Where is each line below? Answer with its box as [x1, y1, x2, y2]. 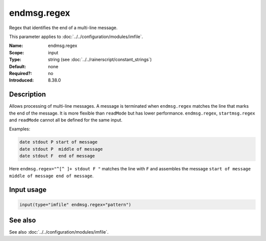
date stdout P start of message [19, 139, 98, 145]
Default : [9, 63, 27, 69]
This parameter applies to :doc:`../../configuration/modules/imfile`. [9, 34, 143, 40]
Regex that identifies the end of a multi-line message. [9, 25, 118, 31]
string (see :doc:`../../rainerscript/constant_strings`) [48, 57, 152, 63]
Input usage [9, 186, 47, 194]
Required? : [9, 70, 32, 76]
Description [9, 90, 46, 99]
